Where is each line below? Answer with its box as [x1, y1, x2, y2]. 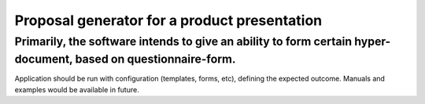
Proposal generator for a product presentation [14, 12, 323, 29]
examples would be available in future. [14, 84, 139, 94]
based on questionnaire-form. [75, 52, 236, 66]
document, [14, 52, 73, 66]
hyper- [354, 34, 391, 48]
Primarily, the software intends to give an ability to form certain [14, 34, 353, 48]
